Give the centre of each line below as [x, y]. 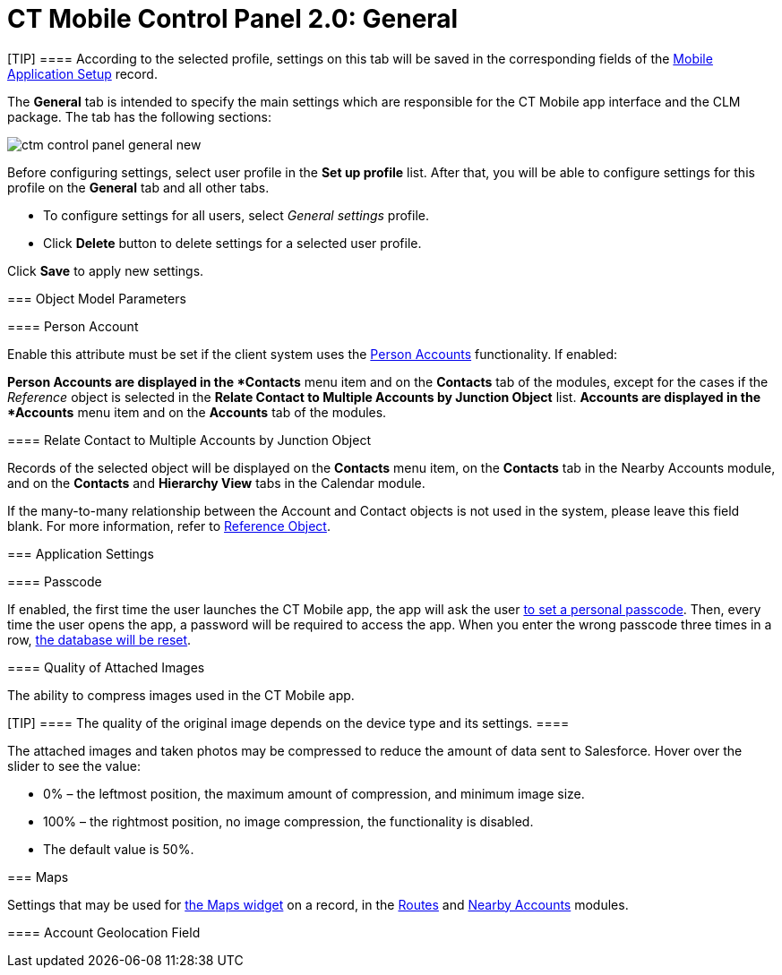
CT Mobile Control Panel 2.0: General [233, 19]
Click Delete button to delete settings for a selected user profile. [232, 243]
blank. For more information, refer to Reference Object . [169, 526]
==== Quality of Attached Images [106, 667]
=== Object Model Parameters [97, 298]
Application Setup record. [82, 73]
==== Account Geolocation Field [104, 932]
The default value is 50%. [119, 849]
